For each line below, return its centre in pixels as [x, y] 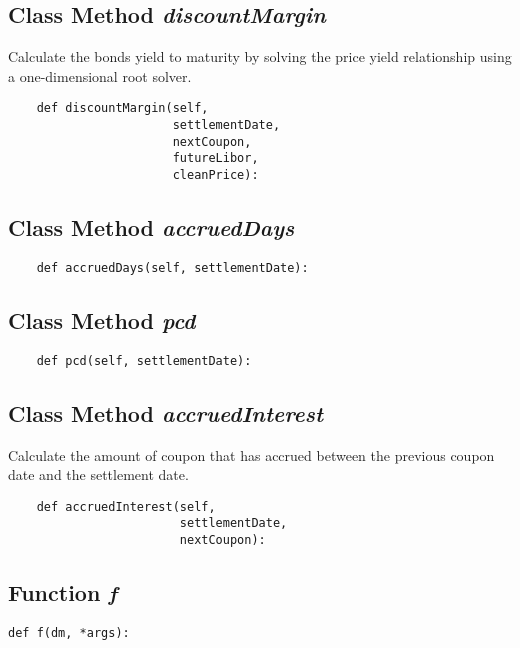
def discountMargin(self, [122, 108]
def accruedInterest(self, [126, 506]
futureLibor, [215, 158]
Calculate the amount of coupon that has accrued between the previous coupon [251, 454]
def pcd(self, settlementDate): [144, 360]
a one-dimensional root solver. [100, 75]
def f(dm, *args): [69, 632]
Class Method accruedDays [151, 227]
